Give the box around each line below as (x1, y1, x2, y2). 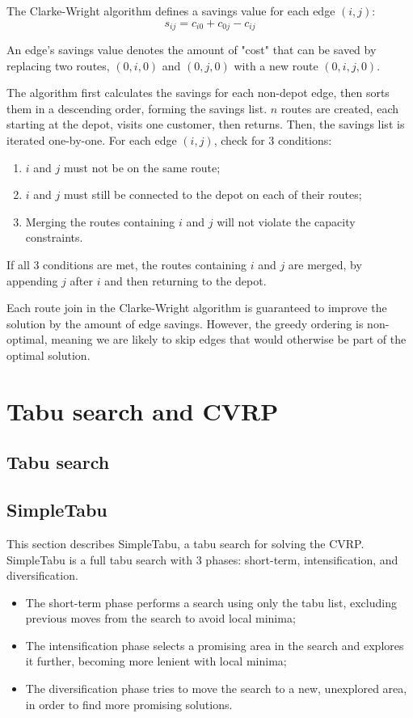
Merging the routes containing (25, 213, 175, 230)
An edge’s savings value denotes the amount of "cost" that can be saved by (6, 41, 377, 58)
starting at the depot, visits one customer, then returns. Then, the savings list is (6, 116, 405, 133)
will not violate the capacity (217, 213, 356, 230)
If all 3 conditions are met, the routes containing (6, 256, 247, 272)
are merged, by (288, 256, 362, 272)
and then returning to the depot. (104, 272, 267, 289)
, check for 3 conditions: (213, 132, 332, 149)
